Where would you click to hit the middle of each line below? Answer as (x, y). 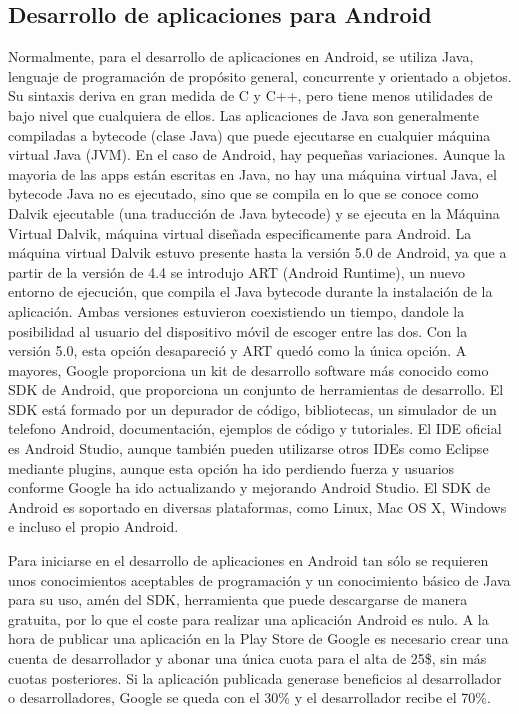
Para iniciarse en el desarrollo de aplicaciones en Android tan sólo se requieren (248, 560)
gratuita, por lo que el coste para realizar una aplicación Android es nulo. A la (248, 618)
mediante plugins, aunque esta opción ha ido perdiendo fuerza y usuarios (231, 467)
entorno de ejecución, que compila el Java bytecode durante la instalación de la (250, 291)
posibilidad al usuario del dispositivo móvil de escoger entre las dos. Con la (238, 330)
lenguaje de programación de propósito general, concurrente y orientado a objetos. (260, 75)
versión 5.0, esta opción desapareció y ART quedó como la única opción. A (237, 350)
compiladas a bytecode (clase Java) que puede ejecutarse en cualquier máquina (249, 134)
